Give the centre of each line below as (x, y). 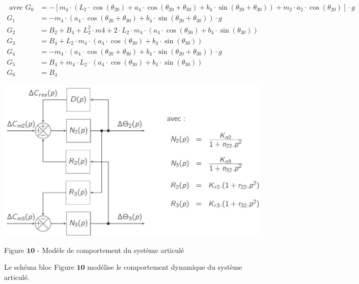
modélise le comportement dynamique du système (165, 267)
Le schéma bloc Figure (39, 267)
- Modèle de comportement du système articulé (111, 250)
